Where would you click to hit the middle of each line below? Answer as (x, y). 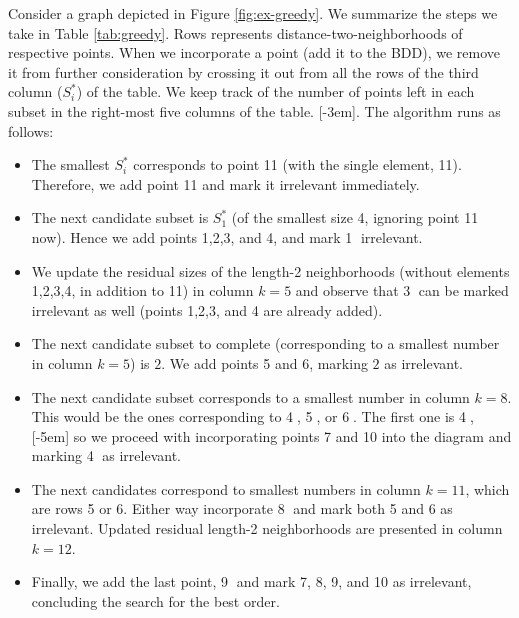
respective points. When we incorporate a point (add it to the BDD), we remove (254, 52)
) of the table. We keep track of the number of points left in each (275, 91)
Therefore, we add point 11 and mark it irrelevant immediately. (225, 183)
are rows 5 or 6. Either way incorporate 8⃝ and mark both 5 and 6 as (242, 508)
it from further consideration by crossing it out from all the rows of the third (243, 71)
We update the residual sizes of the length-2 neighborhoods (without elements (270, 270)
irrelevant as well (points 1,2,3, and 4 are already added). (207, 309)
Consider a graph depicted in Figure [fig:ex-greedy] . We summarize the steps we (253, 13)
